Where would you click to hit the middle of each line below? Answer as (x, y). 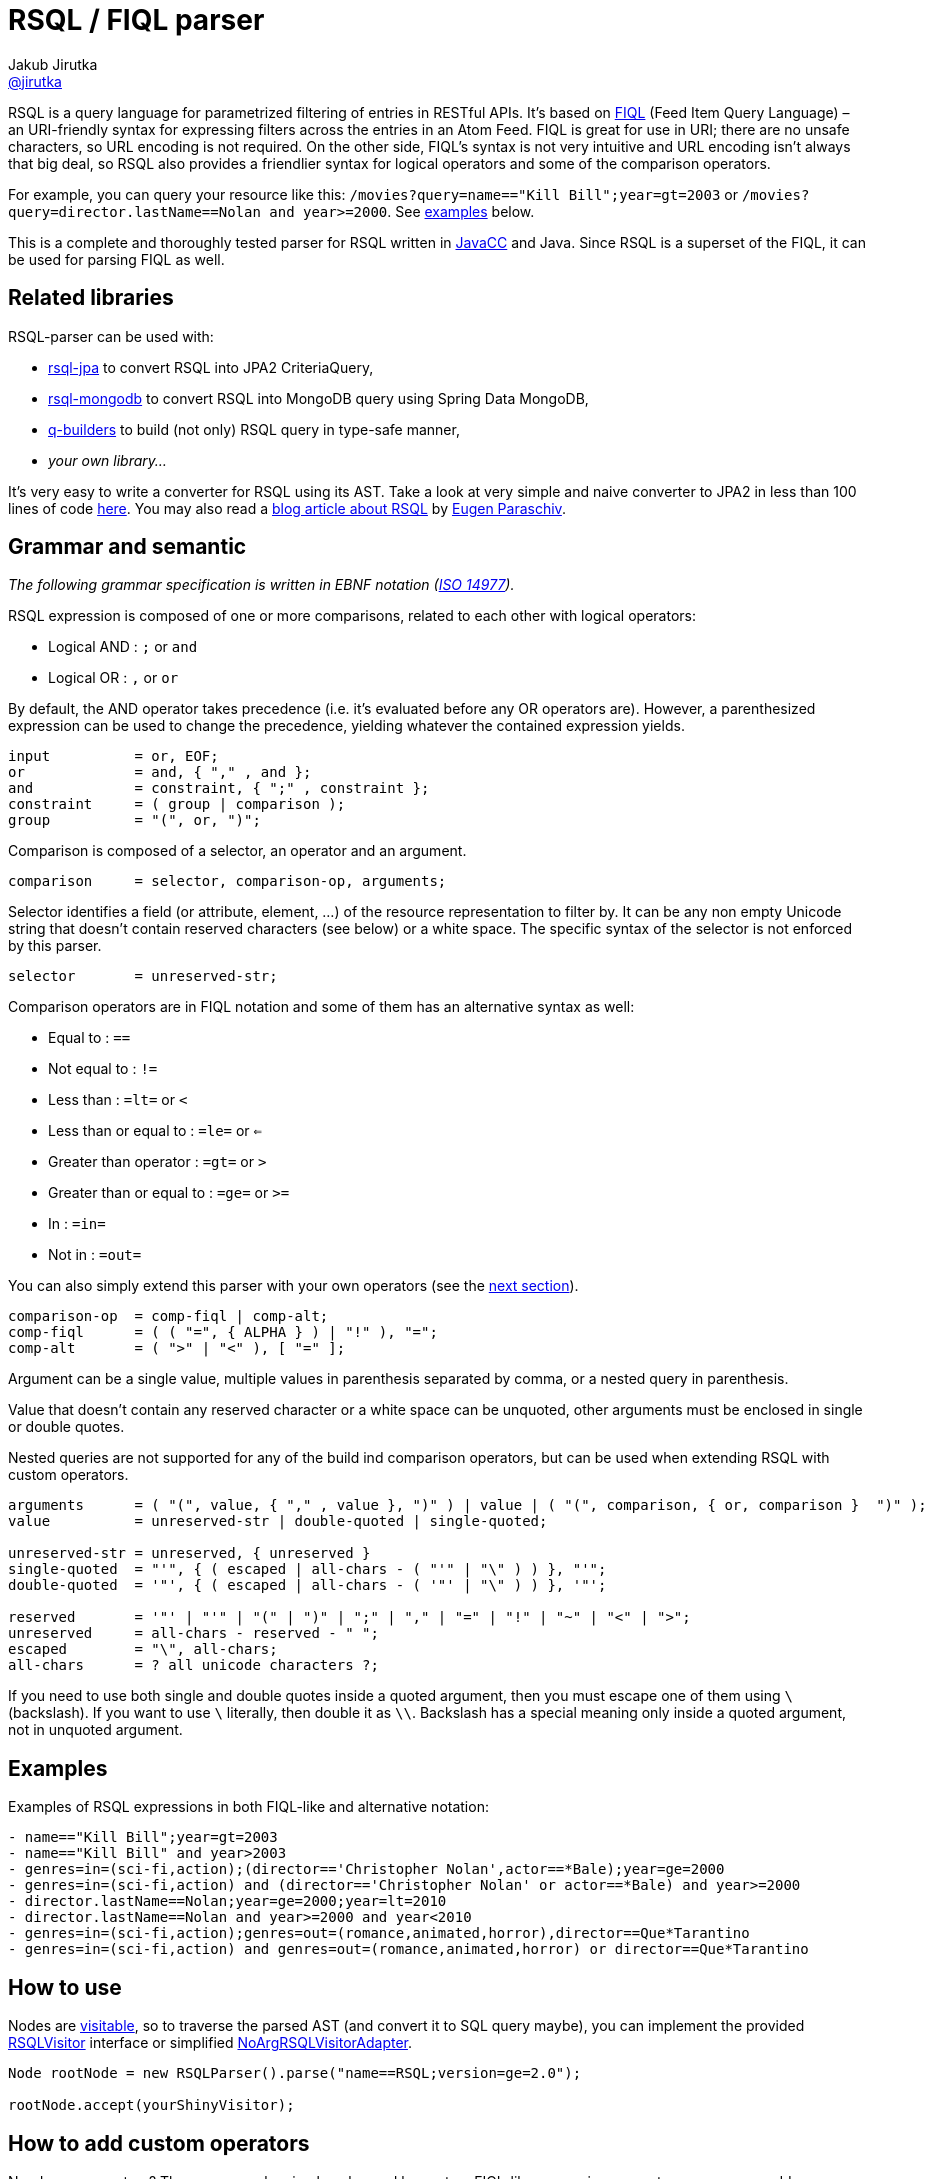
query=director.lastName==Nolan (134, 211)
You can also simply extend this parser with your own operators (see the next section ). (293, 1286)
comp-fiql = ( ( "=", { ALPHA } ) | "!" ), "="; (223, 1332)
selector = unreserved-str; (143, 976)
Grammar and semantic (127, 547)
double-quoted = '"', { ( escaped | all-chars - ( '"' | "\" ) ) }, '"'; (307, 1585)
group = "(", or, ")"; (134, 820)
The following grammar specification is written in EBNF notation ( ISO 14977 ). (261, 585)
